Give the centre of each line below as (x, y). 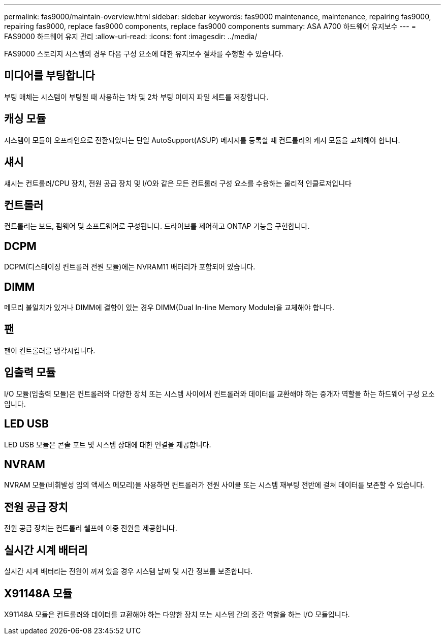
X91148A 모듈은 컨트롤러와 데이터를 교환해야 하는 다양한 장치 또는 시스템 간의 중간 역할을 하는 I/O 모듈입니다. (177, 614)
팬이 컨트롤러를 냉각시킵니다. (50, 350)
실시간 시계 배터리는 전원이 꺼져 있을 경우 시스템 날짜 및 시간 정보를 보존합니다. (129, 571)
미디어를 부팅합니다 (50, 76)
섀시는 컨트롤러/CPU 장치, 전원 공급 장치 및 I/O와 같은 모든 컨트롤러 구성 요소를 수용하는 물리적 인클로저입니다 (178, 183)
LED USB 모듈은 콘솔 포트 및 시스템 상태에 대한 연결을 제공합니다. (108, 444)
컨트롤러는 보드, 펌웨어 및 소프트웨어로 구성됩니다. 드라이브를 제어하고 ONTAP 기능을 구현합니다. (157, 226)
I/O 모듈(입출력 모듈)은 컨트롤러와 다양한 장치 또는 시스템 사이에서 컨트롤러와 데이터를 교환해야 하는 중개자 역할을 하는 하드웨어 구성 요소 (219, 393)
